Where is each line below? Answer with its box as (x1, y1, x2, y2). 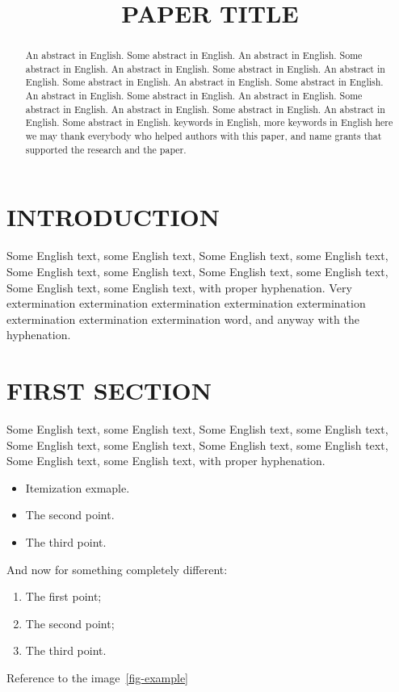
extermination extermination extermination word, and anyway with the (6, 310, 359, 327)
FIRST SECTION (6, 374, 212, 407)
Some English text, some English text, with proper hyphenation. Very (6, 279, 352, 296)
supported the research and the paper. (25, 142, 187, 156)
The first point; (25, 588, 102, 605)
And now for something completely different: (6, 560, 228, 577)
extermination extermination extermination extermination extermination (6, 295, 366, 312)
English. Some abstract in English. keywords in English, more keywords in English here (25, 115, 393, 129)
